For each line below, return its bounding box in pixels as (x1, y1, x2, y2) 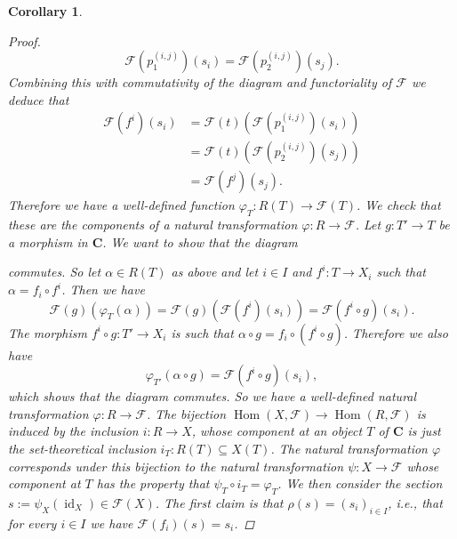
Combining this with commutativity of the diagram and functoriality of (8, 73, 392, 92)
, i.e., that (388, 494, 443, 511)
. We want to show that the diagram (102, 232, 298, 251)
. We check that (357, 196, 441, 214)
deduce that (8, 90, 69, 109)
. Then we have (61, 280, 145, 299)
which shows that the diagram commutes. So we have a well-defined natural (8, 387, 417, 406)
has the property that (96, 474, 210, 493)
